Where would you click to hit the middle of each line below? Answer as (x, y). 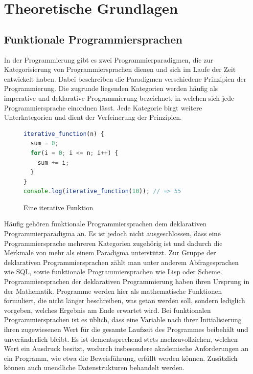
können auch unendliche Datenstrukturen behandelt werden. (94, 367)
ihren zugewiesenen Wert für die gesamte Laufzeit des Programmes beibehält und (126, 329)
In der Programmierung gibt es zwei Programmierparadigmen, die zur (109, 59)
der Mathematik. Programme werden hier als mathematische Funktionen (113, 291)
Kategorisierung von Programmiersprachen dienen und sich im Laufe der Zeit (120, 69)
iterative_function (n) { (64, 134)
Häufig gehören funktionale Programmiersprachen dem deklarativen (105, 224)
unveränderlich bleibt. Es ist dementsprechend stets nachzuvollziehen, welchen (121, 339)
